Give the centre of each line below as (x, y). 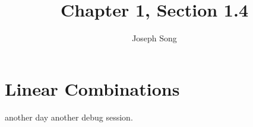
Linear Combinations (92, 88)
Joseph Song (154, 38)
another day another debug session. (69, 117)
